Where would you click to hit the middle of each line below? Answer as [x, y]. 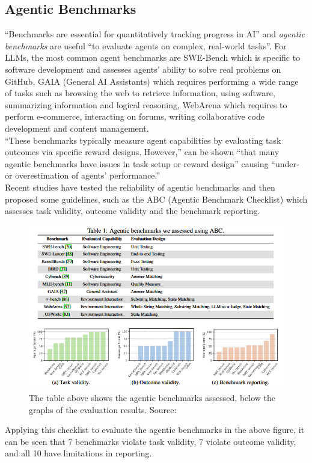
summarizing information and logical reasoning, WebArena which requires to [146, 104]
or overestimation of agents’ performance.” [83, 175]
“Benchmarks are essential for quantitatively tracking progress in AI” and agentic [155, 34]
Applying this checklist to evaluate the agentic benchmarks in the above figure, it [155, 430]
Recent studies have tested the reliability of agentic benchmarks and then [140, 187]
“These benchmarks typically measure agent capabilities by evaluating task [143, 140]
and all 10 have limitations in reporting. [78, 453]
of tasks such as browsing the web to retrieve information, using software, [140, 93]
